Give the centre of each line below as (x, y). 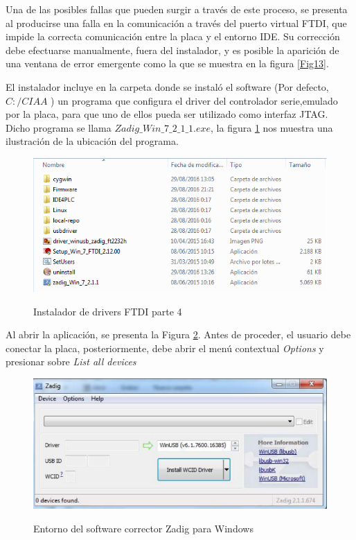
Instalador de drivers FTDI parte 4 (108, 311)
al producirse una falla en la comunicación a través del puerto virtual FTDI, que (176, 23)
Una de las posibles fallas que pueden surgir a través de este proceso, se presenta (177, 9)
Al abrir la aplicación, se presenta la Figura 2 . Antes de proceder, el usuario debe (178, 334)
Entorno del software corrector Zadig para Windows (143, 528)
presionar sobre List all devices (71, 362)
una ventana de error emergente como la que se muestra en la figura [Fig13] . (167, 63)
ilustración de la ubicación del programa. (92, 141)
